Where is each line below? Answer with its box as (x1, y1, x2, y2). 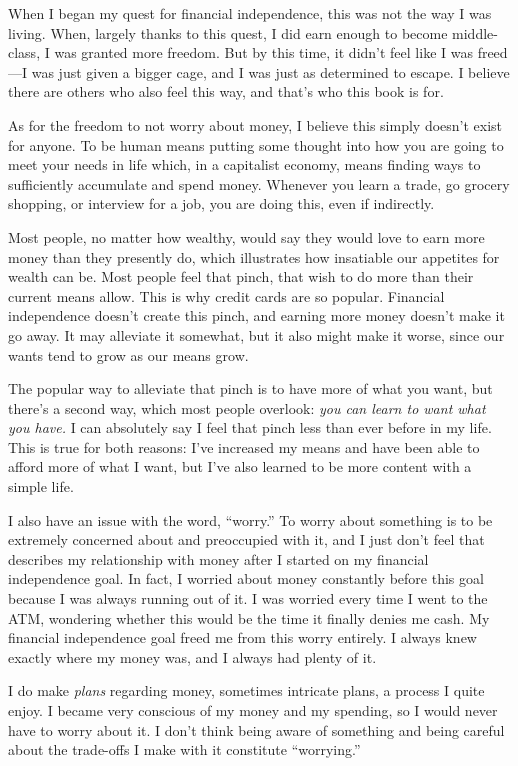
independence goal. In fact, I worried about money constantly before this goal (8, 568, 484, 589)
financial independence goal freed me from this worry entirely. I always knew (8, 627, 477, 648)
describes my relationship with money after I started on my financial (8, 548, 429, 569)
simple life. (8, 476, 74, 497)
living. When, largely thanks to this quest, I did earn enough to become (8, 22, 448, 43)
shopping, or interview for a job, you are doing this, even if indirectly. (8, 193, 435, 214)
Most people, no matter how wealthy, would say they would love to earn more (8, 226, 485, 247)
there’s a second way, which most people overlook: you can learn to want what (8, 397, 486, 418)
